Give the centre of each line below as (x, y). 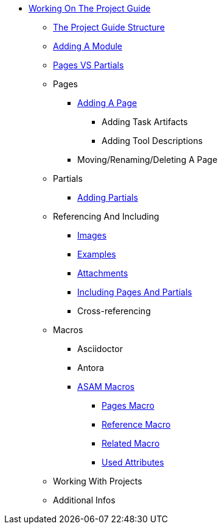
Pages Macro (128, 405)
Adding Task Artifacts (145, 122)
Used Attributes (133, 462)
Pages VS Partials (88, 65)
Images (92, 235)
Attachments (103, 273)
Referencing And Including (106, 216)
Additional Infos (84, 500)
